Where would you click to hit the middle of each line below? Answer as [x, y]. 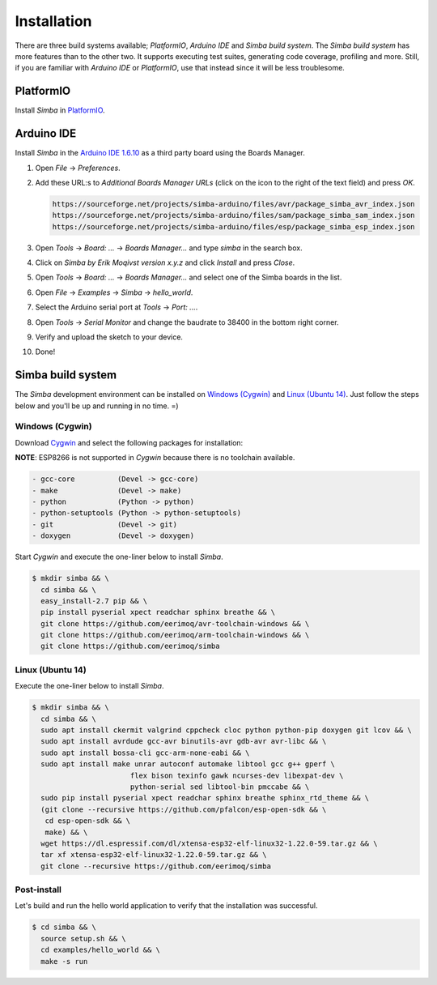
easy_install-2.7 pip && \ [94, 601]
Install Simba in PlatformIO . [60, 110]
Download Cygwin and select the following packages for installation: [129, 442]
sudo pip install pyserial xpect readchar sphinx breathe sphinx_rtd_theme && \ [205, 798]
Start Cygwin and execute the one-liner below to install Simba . [119, 557]
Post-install [38, 889]
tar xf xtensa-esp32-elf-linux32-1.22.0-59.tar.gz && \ [154, 855]
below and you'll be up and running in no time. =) [97, 406]
